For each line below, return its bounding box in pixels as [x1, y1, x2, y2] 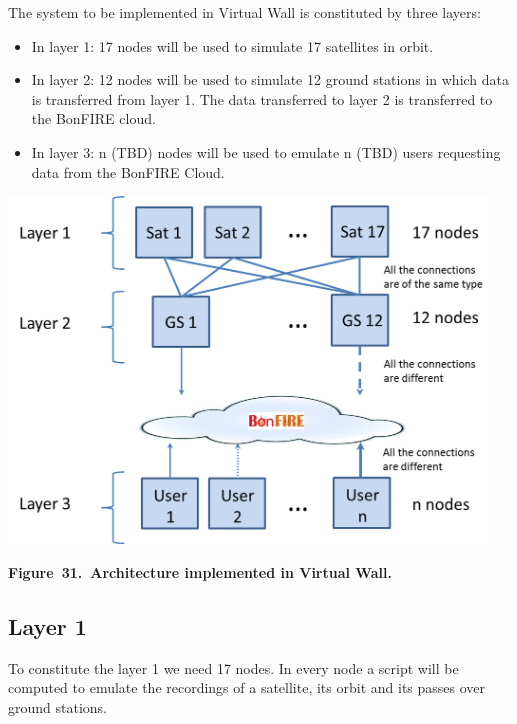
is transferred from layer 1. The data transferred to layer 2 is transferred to [31, 88, 493, 109]
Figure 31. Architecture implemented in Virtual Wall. [8, 562, 392, 583]
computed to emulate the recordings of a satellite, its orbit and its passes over [8, 677, 486, 698]
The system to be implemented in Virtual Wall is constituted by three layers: [8, 2, 481, 22]
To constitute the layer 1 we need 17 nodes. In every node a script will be [8, 657, 459, 678]
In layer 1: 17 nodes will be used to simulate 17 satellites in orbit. [31, 35, 434, 56]
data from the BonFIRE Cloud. [31, 161, 225, 182]
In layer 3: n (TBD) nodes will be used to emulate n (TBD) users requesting [31, 141, 501, 162]
